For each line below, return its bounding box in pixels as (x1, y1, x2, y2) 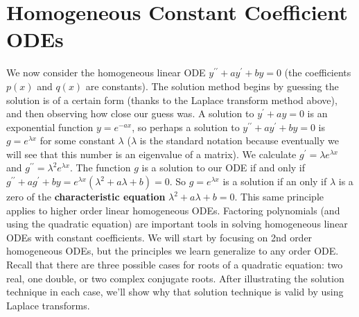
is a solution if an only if (222, 174, 327, 189)
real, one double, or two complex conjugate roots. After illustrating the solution (6, 271, 344, 285)
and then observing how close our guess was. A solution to (6, 106, 254, 121)
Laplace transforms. (6, 298, 90, 312)
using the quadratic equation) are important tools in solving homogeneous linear (6, 216, 348, 231)
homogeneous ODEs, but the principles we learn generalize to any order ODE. (6, 243, 339, 258)
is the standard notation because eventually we (139, 133, 339, 148)
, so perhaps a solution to (132, 119, 240, 134)
